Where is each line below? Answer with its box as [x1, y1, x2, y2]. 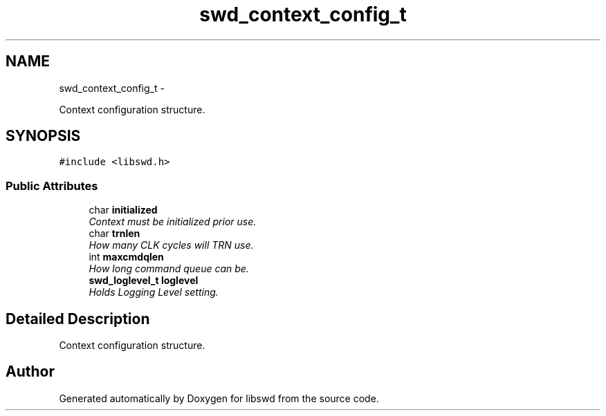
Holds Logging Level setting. [89, 286, 219, 299]
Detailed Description [6, 310, 150, 328]
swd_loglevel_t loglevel [89, 274, 199, 287]
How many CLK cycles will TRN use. [89, 239, 254, 252]
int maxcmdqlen [89, 251, 164, 263]
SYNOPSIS [6, 127, 81, 145]
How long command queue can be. [89, 263, 249, 275]
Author [6, 363, 55, 381]
